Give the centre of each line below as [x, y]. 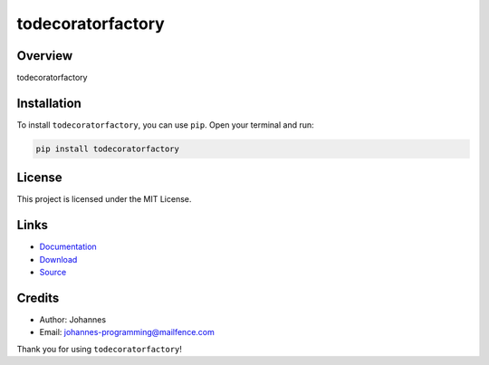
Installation [49, 103]
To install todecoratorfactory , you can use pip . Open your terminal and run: [165, 125]
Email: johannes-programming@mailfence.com [127, 332]
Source [53, 273]
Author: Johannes [73, 320]
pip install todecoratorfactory [108, 149]
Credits [38, 298]
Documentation [68, 247]
